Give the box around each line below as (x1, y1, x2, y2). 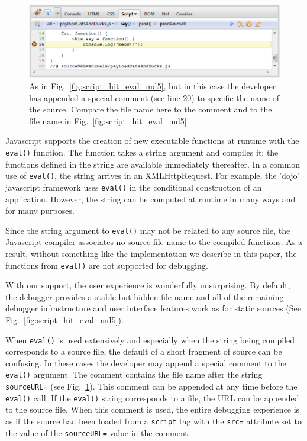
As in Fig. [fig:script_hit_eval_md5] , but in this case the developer (29, 79, 276, 92)
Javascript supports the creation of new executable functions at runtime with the (5, 134, 299, 147)
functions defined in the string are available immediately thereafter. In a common (5, 157, 300, 170)
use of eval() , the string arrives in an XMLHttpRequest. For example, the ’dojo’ (5, 169, 300, 182)
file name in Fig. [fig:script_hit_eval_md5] (29, 114, 187, 127)
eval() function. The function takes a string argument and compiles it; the (5, 146, 279, 158)
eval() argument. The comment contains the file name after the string (5, 368, 263, 381)
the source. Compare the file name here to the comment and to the (29, 103, 272, 115)
